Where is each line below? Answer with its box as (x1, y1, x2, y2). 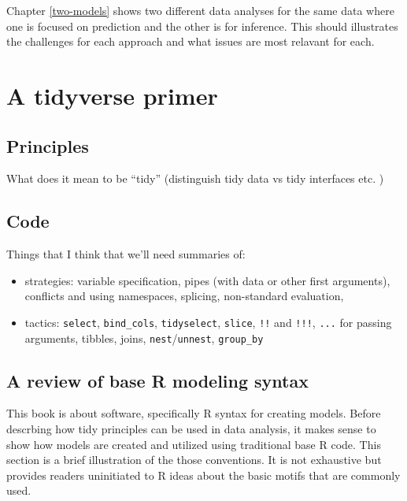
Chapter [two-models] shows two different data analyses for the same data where (6, 2, 394, 18)
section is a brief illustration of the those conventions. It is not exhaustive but (6, 451, 382, 468)
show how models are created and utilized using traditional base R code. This (6, 436, 381, 452)
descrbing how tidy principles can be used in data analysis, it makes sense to (6, 421, 376, 437)
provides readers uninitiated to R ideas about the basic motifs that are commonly (6, 466, 401, 483)
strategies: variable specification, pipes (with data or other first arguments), (24, 272, 390, 288)
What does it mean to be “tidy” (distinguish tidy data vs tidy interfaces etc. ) (6, 170, 384, 187)
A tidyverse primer (6, 79, 218, 111)
